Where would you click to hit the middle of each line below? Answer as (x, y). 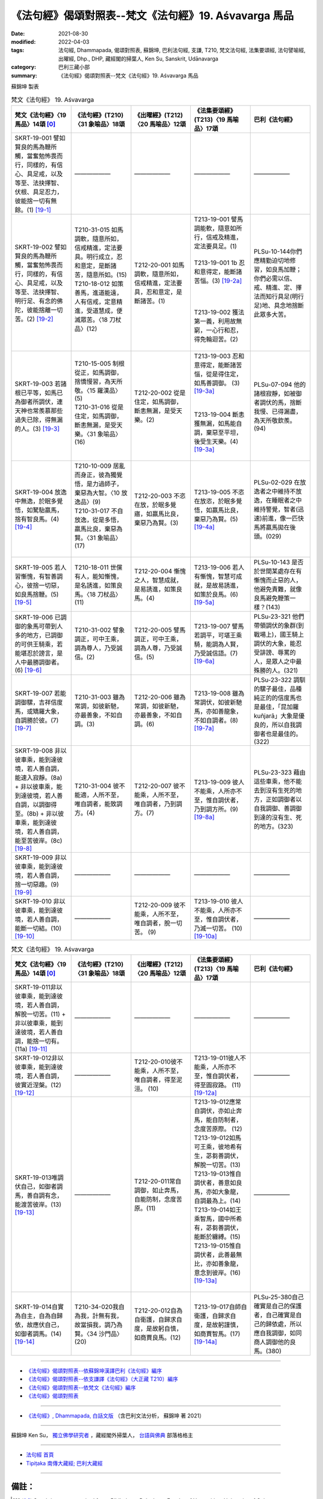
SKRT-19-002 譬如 (41, 247)
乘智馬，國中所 (215, 1219)
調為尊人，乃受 (95, 648)
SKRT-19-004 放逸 (41, 492)
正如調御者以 (284, 799)
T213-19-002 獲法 (219, 312)
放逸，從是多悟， (98, 520)
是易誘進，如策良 (158, 589)
